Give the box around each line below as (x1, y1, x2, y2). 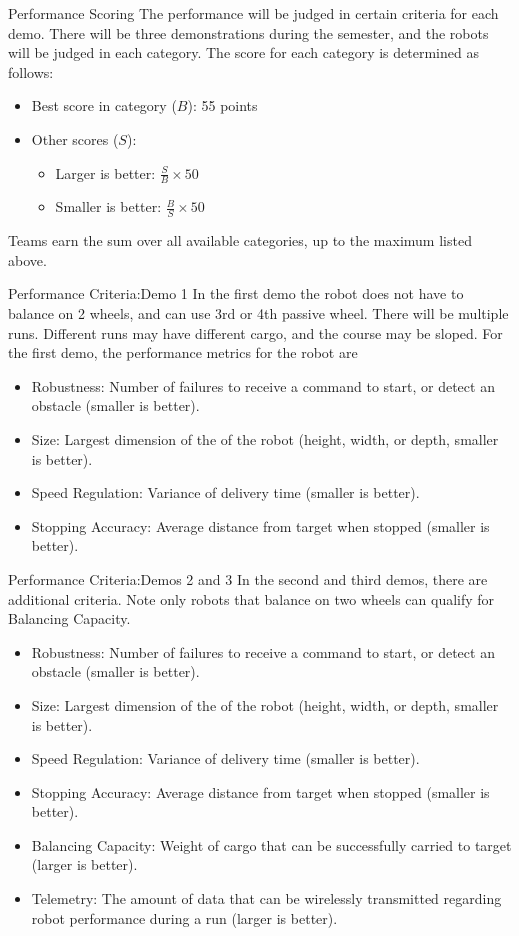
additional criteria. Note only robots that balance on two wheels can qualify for (8, 588, 495, 609)
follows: (8, 61, 54, 82)
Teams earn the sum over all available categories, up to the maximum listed (8, 230, 472, 251)
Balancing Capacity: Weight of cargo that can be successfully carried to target (31, 834, 512, 855)
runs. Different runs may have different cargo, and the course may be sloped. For (8, 322, 503, 343)
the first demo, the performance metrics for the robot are (8, 342, 358, 363)
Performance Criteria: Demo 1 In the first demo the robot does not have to (8, 283, 464, 304)
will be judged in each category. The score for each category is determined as (8, 42, 479, 63)
